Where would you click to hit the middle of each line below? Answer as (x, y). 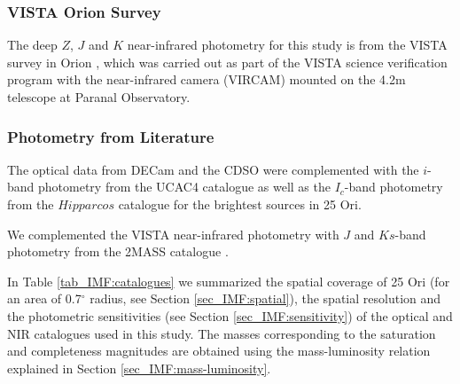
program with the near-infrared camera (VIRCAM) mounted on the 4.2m (207, 79)
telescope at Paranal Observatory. (99, 97)
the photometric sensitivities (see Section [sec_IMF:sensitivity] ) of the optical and (230, 315)
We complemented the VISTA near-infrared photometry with (173, 234)
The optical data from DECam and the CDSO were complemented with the (213, 169)
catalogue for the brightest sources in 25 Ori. (240, 204)
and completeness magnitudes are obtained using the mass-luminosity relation (219, 351)
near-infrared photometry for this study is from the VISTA (287, 45)
